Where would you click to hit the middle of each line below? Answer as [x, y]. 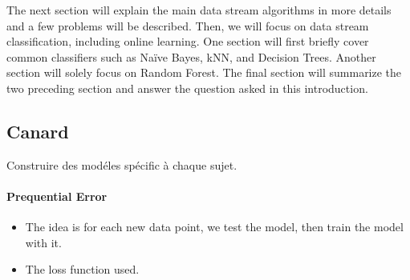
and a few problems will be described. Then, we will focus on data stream [188, 25]
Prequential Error [57, 196]
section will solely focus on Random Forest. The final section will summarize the [204, 72]
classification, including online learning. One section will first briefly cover [188, 41]
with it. [43, 242]
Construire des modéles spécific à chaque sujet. [122, 164]
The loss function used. [82, 269]
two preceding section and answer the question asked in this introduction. [187, 88]
